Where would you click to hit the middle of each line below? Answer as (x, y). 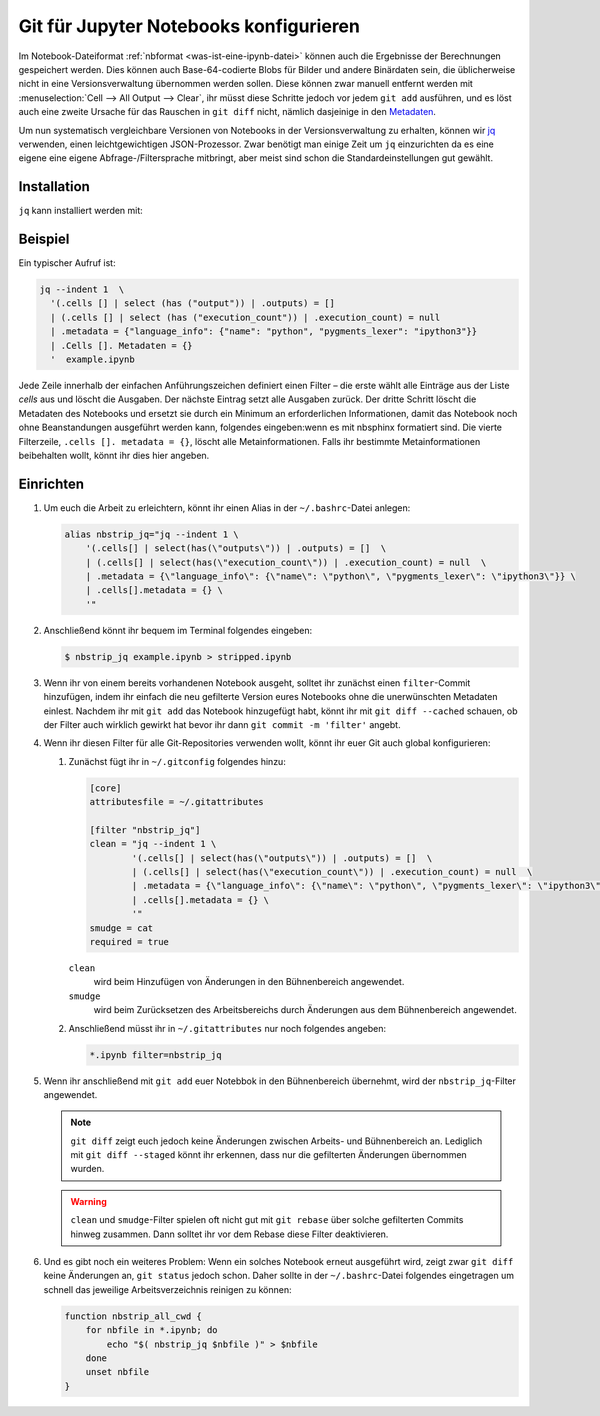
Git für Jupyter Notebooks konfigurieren (189, 26)
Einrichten (51, 483)
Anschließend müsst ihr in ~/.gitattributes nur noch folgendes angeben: (227, 1028)
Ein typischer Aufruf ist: (67, 263)
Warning (88, 1201)
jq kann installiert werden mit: (81, 211)
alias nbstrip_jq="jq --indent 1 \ (151, 534)
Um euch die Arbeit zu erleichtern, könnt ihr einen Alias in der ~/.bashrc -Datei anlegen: (227, 507)
